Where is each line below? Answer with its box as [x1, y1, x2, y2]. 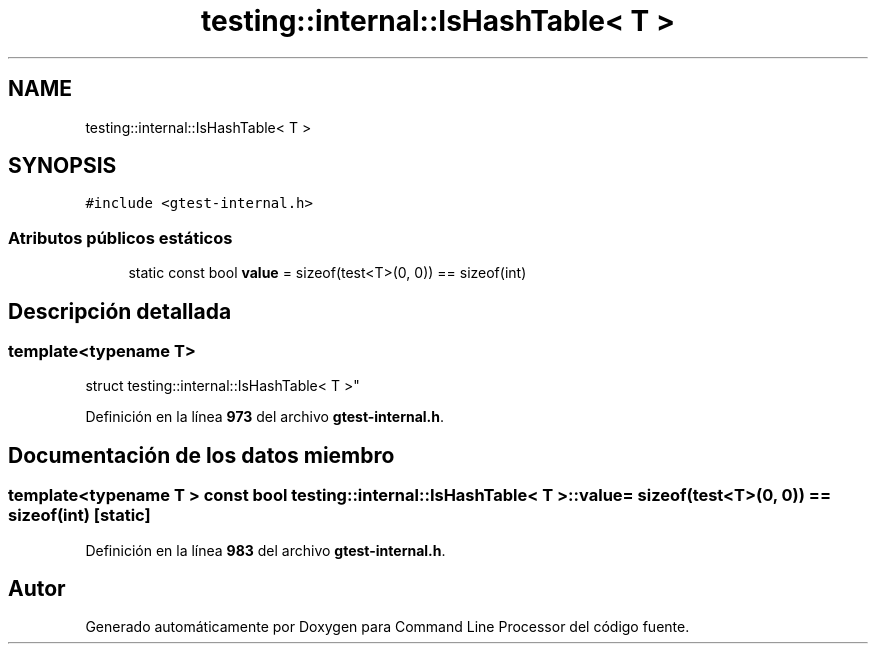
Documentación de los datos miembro [8, 442, 395, 468]
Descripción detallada [8, 298, 232, 324]
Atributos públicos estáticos [8, 227, 233, 248]
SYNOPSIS [8, 153, 117, 179]
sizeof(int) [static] [8, 505, 151, 526]
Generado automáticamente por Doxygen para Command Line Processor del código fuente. [85, 618, 690, 636]
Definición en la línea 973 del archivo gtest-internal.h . [85, 408, 445, 426]
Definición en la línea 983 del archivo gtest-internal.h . [85, 541, 446, 559]
